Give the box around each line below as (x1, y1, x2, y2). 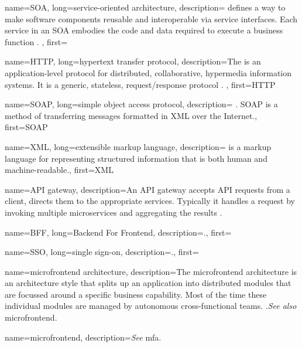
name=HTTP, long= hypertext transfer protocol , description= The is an (5, 55, 261, 67)
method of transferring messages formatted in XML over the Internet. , (5, 109, 258, 121)
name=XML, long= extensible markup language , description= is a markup (5, 140, 272, 152)
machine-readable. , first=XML (5, 164, 114, 176)
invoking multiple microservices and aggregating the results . (5, 206, 222, 218)
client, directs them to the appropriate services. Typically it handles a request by (5, 195, 296, 207)
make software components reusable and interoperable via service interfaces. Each (5, 12, 298, 25)
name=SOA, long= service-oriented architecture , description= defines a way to (5, 1, 286, 13)
